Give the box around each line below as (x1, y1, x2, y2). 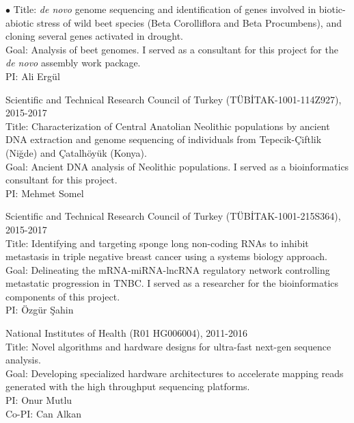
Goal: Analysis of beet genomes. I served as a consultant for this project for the (5, 42, 338, 56)
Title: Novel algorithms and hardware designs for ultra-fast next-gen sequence (5, 339, 331, 353)
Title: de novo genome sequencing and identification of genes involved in (13, 2, 316, 16)
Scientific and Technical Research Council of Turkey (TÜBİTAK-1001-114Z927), (5, 92, 342, 106)
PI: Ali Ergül (5, 68, 60, 83)
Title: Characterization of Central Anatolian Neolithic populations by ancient (5, 118, 330, 133)
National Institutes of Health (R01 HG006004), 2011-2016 (5, 326, 247, 340)
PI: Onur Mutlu (5, 393, 72, 407)
